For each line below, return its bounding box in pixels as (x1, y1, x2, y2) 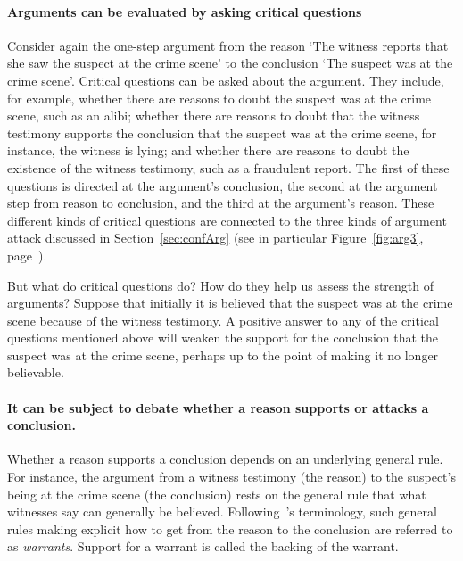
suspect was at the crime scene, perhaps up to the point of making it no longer (7, 345, 439, 364)
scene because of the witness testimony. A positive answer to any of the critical (7, 310, 439, 329)
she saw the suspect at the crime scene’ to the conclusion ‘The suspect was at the (7, 54, 453, 72)
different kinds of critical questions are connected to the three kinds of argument (7, 210, 447, 229)
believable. (7, 363, 64, 382)
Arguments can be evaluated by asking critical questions (7, 2, 362, 21)
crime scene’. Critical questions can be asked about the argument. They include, (7, 70, 444, 89)
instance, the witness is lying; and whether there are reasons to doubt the (7, 141, 409, 160)
